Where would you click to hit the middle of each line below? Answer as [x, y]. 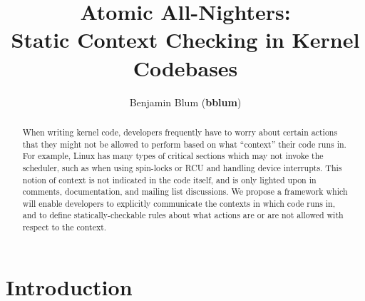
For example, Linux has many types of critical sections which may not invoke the [173, 156]
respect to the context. [65, 227]
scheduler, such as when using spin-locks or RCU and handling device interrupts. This [182, 167]
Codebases [185, 67]
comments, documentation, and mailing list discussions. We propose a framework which [185, 192]
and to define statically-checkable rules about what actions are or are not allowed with [183, 215]
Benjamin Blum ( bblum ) [185, 102]
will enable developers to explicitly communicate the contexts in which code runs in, [179, 203]
